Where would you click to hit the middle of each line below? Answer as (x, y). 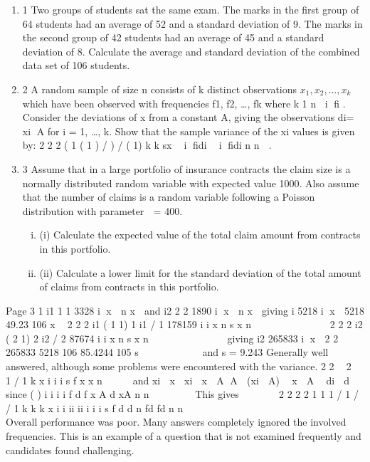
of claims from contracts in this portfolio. (129, 287)
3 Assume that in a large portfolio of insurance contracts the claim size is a (186, 168)
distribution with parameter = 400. (102, 210)
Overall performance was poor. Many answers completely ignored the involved (176, 422)
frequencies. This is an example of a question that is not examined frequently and (184, 436)
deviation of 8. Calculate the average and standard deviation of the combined (191, 51)
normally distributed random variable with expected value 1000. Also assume (191, 183)
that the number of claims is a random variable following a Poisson (169, 197)
